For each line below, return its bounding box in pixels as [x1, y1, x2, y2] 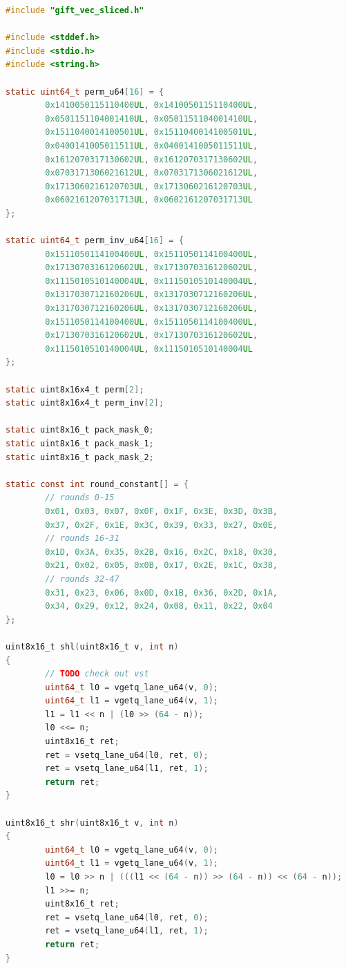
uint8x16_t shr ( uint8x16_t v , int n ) [6, 817, 179, 828]
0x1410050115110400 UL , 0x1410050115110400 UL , [45, 100, 258, 111]
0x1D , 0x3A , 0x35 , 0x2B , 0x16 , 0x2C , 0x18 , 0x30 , [45, 547, 278, 557]
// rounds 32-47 [45, 573, 119, 584]
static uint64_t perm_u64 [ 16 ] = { [6, 86, 164, 97]
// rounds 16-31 [45, 533, 119, 544]
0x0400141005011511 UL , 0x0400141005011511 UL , [45, 140, 258, 151]
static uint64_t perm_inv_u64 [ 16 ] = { [6, 236, 184, 246]
